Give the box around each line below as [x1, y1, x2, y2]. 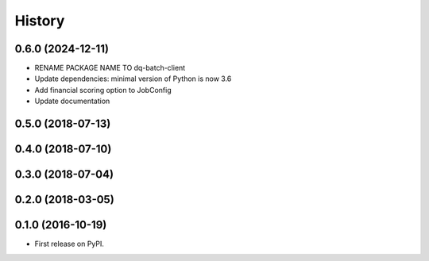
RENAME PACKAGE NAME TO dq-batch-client [34, 63, 186, 73]
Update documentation [34, 96, 110, 106]
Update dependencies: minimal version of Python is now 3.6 [34, 74, 232, 83]
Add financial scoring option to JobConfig [34, 85, 172, 94]
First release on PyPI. [34, 239, 105, 249]
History [14, 12, 65, 29]
